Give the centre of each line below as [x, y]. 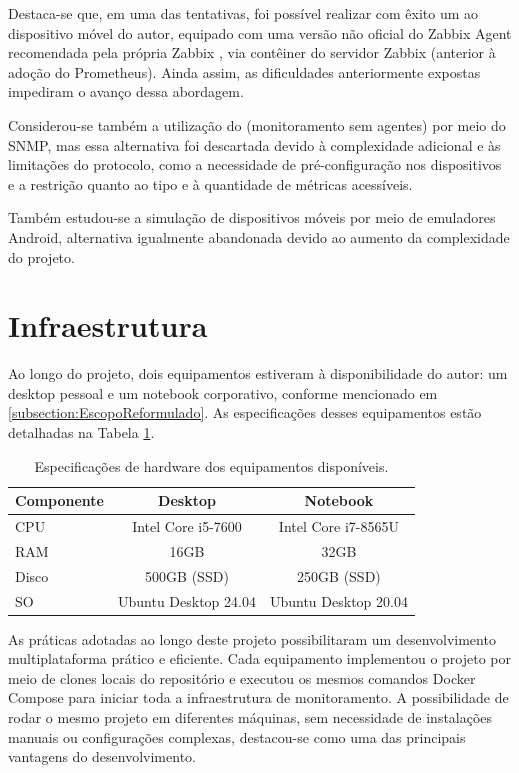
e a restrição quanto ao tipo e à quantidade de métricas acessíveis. [210, 183]
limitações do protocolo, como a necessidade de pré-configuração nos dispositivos [255, 164]
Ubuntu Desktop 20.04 [338, 600]
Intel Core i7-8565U [339, 526]
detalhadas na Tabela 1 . [81, 432]
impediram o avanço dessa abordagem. [126, 91]
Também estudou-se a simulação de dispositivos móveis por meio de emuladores [252, 217]
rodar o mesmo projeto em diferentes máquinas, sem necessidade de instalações [250, 717]
